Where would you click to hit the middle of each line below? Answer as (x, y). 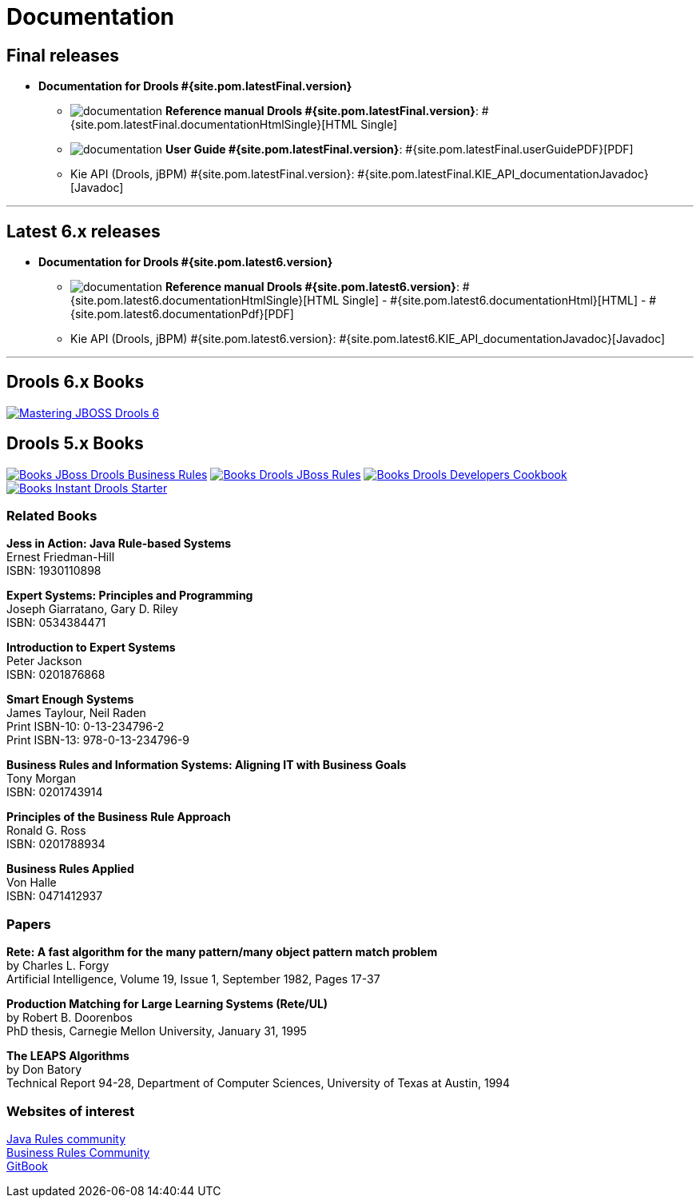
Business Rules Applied (70, 869)
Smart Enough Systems (70, 700)
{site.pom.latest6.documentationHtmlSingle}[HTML (205, 301)
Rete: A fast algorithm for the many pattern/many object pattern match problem (222, 952)
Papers (29, 924)
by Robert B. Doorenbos (70, 1018)
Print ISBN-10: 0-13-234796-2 (86, 727)
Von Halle (32, 883)
